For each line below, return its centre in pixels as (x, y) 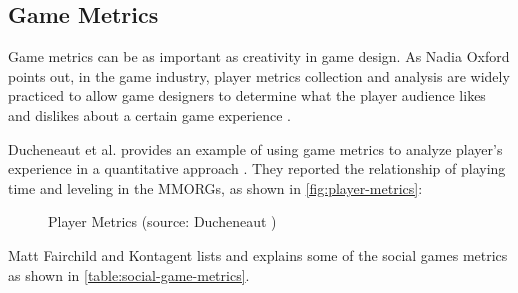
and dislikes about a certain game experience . (149, 114)
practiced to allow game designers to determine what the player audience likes (247, 95)
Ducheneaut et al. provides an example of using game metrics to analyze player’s (255, 148)
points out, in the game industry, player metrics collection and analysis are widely (259, 75)
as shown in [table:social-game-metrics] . (129, 274)
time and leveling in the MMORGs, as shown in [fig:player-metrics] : (215, 187)
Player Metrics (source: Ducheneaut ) (162, 221)
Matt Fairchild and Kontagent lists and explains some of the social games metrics (258, 254)
